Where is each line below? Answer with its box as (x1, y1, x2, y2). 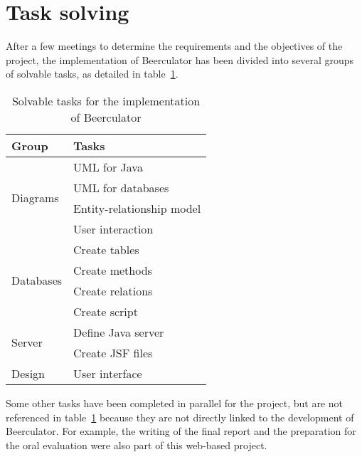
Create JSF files (73, 344, 153, 361)
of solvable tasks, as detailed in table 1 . (6, 66, 179, 81)
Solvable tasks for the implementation (11, 92, 201, 109)
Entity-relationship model (73, 199, 201, 216)
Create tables (73, 241, 139, 258)
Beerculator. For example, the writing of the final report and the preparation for (6, 424, 356, 438)
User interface (73, 364, 142, 382)
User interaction (73, 220, 154, 237)
